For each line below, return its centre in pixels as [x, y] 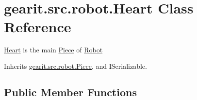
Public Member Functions [70, 92]
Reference [38, 27]
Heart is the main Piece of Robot [53, 50]
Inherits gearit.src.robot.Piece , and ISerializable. [75, 66]
